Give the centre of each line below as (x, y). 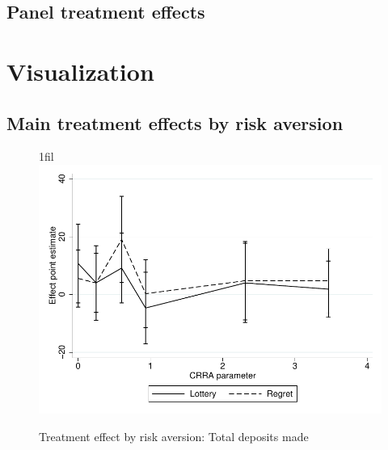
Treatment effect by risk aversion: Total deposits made (174, 436)
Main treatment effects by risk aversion (175, 122)
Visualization (80, 71)
